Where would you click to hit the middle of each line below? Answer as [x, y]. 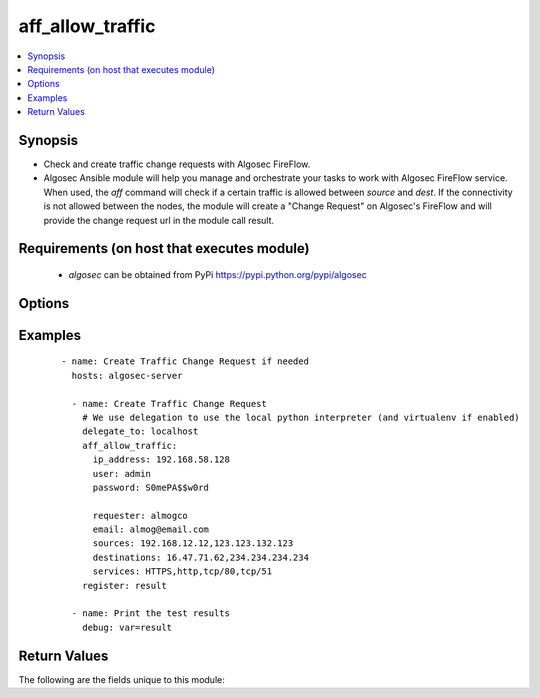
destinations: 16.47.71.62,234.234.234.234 [201, 557]
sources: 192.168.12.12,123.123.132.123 [193, 543]
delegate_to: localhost [140, 431]
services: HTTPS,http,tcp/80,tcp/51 [182, 571]
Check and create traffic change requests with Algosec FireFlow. [177, 164]
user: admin [122, 473]
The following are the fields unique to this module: [121, 679]
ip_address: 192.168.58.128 [161, 459]
